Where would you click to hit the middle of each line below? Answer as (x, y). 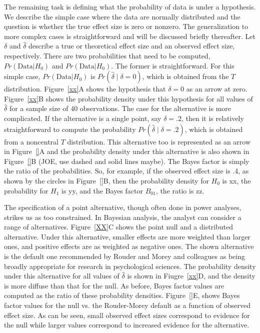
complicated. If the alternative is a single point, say (83, 118)
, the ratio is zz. (180, 190)
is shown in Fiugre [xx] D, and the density (191, 276)
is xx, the (236, 180)
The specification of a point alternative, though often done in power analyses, (123, 207)
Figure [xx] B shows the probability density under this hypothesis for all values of (128, 98)
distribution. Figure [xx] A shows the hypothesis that (85, 89)
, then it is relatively (212, 118)
